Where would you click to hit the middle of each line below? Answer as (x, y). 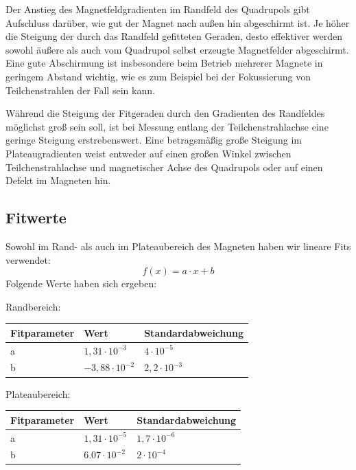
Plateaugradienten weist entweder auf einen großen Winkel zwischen (149, 153)
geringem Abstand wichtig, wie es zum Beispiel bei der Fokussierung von (158, 76)
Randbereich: (33, 306)
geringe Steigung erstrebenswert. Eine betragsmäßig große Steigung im (154, 140)
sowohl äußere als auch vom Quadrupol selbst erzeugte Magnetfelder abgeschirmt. (177, 49)
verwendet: (28, 259)
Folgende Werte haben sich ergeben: (81, 283)
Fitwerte (36, 217)
